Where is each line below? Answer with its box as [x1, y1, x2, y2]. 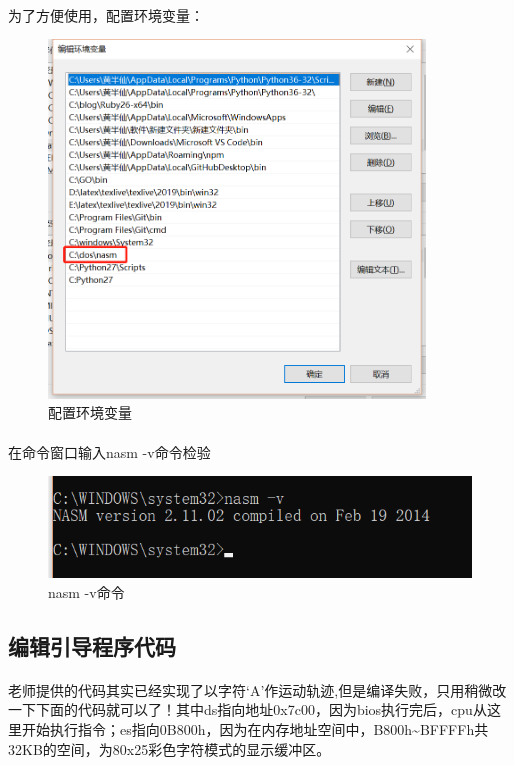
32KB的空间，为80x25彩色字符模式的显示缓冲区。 [8, 738, 331, 759]
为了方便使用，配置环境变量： [8, 4, 204, 25]
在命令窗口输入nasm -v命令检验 [8, 441, 211, 462]
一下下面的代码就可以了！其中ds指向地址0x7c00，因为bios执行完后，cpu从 [8, 699, 487, 720]
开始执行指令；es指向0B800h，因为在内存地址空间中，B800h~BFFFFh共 [21, 719, 489, 740]
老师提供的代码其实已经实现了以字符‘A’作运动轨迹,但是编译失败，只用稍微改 [8, 679, 507, 700]
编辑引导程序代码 [8, 630, 176, 661]
